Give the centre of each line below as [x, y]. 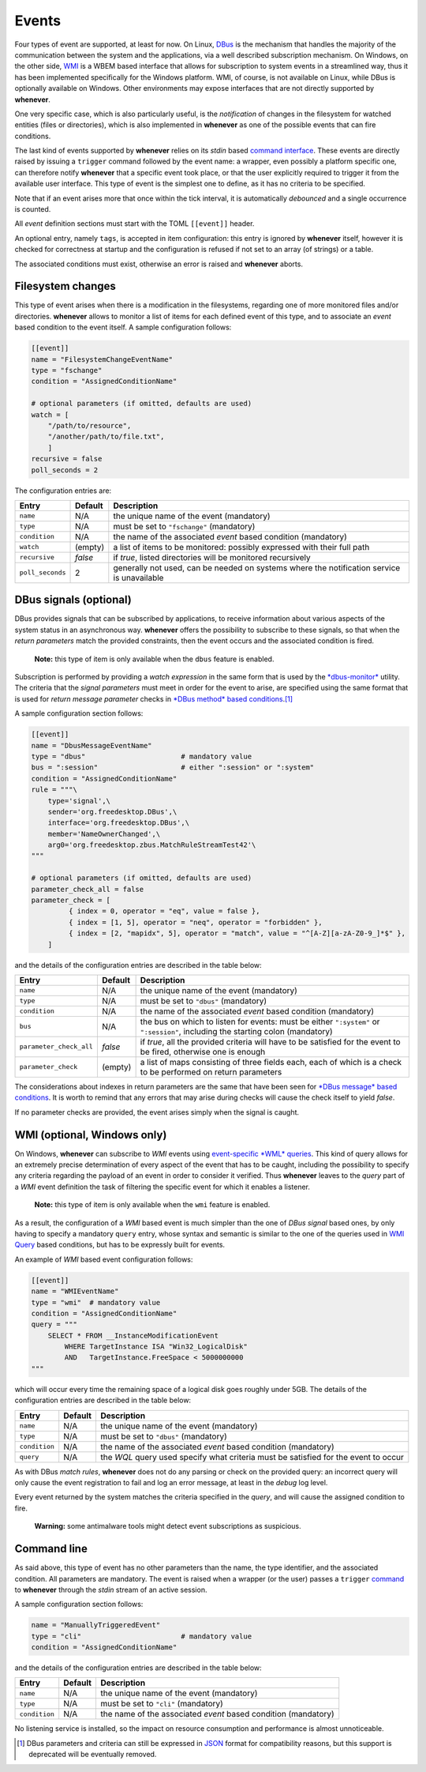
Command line [51, 1549]
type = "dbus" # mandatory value [142, 756]
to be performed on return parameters [211, 1072]
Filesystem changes [65, 286]
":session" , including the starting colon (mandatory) [236, 1031]
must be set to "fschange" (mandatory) [184, 526]
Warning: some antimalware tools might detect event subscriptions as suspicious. [168, 1526]
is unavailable [138, 577]
